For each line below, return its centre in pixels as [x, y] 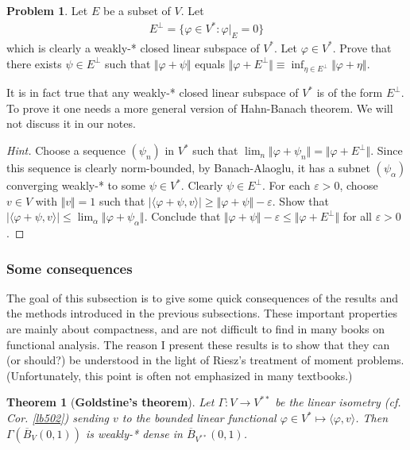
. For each [286, 185]
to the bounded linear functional [199, 417]
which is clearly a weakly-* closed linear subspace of [133, 47]
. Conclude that [182, 216]
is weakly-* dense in [134, 433]
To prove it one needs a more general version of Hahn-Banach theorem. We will [200, 108]
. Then [372, 417]
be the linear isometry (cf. [338, 402]
